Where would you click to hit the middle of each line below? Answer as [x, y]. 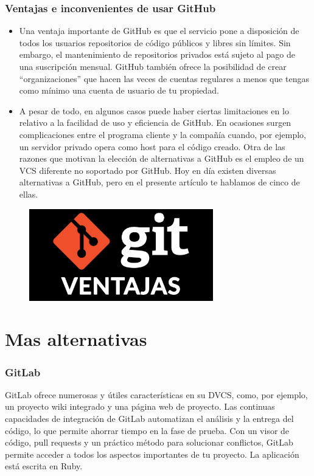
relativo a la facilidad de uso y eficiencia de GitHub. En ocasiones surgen [155, 122]
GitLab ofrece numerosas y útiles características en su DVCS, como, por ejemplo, [156, 394]
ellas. [29, 194]
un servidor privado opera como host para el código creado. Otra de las [152, 146]
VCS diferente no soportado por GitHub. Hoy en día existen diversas [148, 170]
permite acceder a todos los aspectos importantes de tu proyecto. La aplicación [152, 454]
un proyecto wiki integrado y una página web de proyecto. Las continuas [140, 406]
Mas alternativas [76, 339]
